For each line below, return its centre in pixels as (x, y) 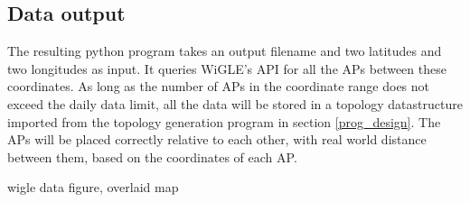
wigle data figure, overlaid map (93, 187)
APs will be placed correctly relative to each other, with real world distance (217, 139)
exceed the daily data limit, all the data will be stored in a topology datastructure (235, 103)
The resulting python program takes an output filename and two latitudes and (225, 51)
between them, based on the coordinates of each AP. (152, 156)
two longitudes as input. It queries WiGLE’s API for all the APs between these (227, 68)
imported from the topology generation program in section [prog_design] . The (224, 121)
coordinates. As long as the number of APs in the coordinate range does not (219, 86)
